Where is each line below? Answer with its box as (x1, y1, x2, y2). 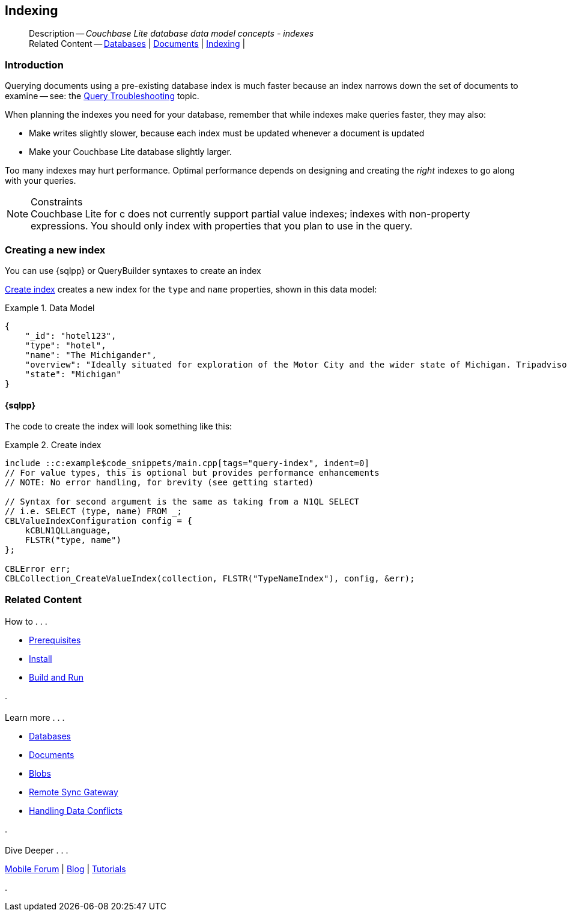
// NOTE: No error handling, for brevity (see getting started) (5, 478, 314, 488)
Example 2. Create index (5, 440, 102, 450)
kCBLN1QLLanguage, (25, 526, 112, 536)
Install (29, 654, 52, 664)
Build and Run (29, 672, 83, 683)
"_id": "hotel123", (25, 330, 117, 341)
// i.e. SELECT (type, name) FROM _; (5, 506, 183, 517)
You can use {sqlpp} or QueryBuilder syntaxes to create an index (5, 265, 261, 276)
